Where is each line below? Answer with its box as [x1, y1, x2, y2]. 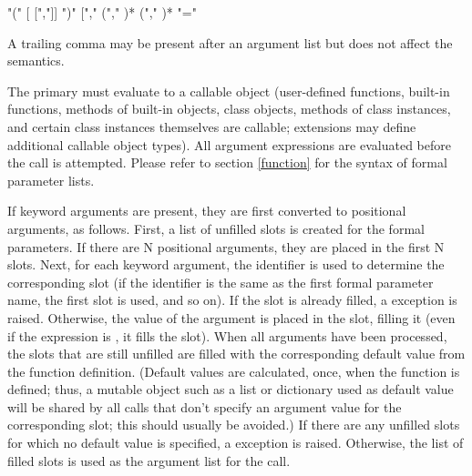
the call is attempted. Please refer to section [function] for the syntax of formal [7, 153, 447, 172]
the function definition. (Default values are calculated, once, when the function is [7, 361, 460, 380]
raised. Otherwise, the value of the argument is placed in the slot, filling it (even [7, 308, 456, 327]
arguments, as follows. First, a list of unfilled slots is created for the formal [7, 218, 425, 238]
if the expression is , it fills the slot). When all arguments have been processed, [7, 326, 447, 345]
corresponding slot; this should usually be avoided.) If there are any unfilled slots [7, 415, 460, 434]
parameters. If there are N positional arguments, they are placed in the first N [7, 237, 445, 256]
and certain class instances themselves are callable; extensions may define [7, 116, 416, 136]
